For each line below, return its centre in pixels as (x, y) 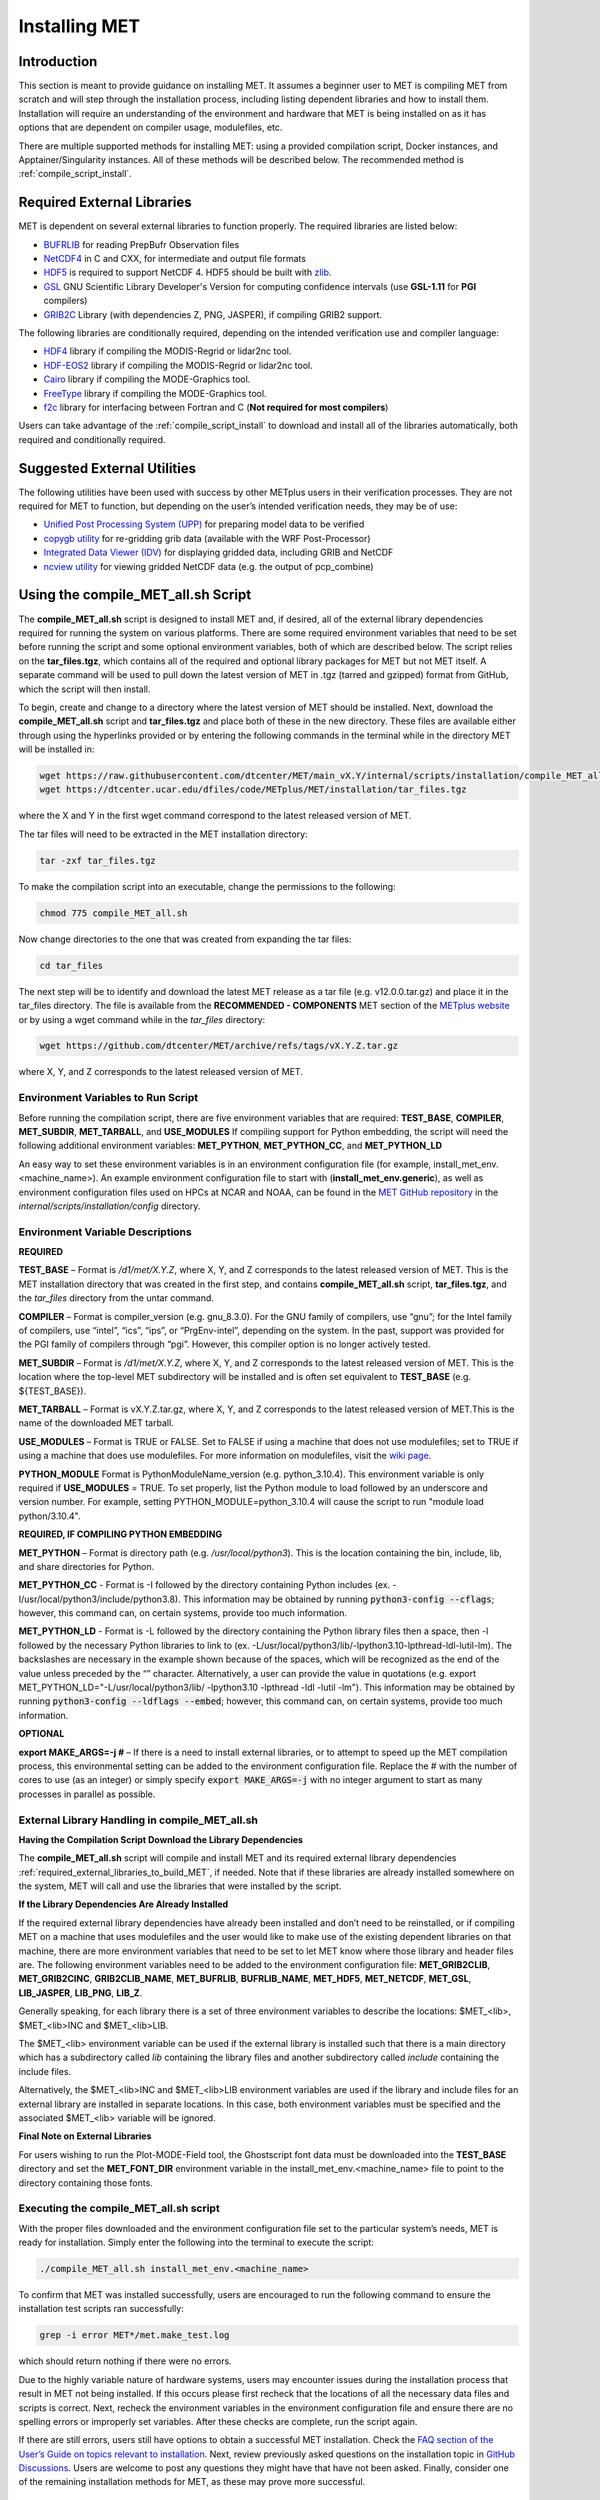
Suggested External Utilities (107, 468)
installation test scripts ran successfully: (101, 2309)
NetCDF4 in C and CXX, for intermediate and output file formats (175, 259)
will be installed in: (56, 749)
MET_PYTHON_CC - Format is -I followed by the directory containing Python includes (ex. (204, 1585)
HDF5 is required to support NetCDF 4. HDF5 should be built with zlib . (187, 272)
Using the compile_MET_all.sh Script (135, 595)
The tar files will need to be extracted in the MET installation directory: (163, 834)
